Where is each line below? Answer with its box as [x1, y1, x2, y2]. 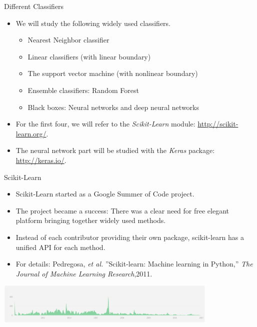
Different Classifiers [4, 1, 64, 11]
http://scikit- [197, 118, 238, 129]
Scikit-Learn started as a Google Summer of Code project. [15, 188, 194, 199]
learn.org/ [15, 128, 46, 138]
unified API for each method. [15, 241, 105, 252]
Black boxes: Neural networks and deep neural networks [27, 101, 199, 112]
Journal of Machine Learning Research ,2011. [15, 268, 152, 278]
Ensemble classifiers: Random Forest [27, 84, 139, 95]
